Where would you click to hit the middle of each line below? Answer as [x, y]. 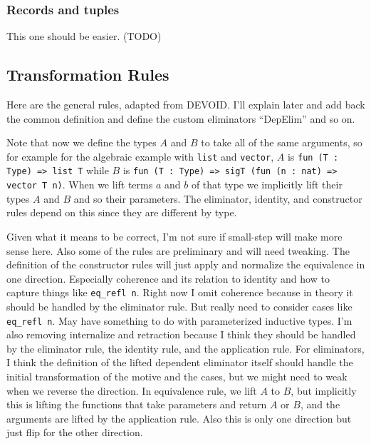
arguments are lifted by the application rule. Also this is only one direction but [179, 418]
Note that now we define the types [82, 142]
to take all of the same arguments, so [282, 142]
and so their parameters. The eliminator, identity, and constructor [218, 198]
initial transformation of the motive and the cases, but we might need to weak [177, 377]
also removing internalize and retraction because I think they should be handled [181, 334]
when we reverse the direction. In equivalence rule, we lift [132, 390]
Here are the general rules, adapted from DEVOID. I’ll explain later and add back [186, 105]
